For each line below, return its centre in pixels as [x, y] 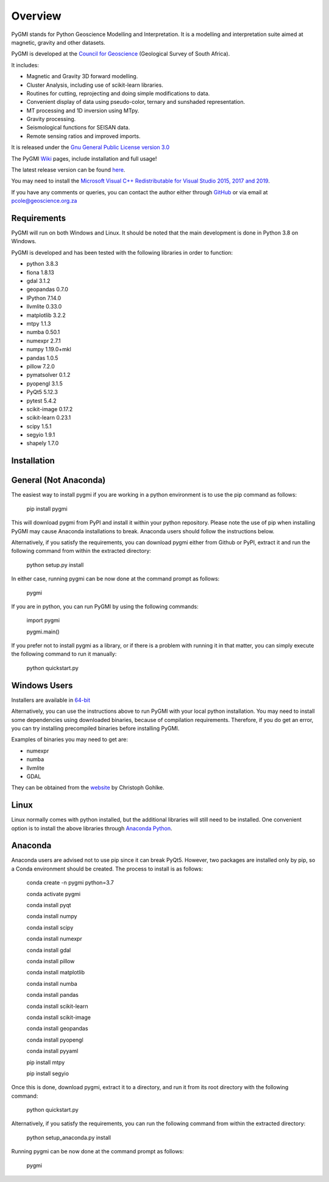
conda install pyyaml [52, 1051]
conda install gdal [49, 950]
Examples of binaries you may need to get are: [69, 740]
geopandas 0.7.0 [47, 290]
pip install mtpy [46, 1062]
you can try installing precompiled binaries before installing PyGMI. [95, 728]
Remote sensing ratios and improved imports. [83, 136]
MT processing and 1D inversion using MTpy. [83, 111]
